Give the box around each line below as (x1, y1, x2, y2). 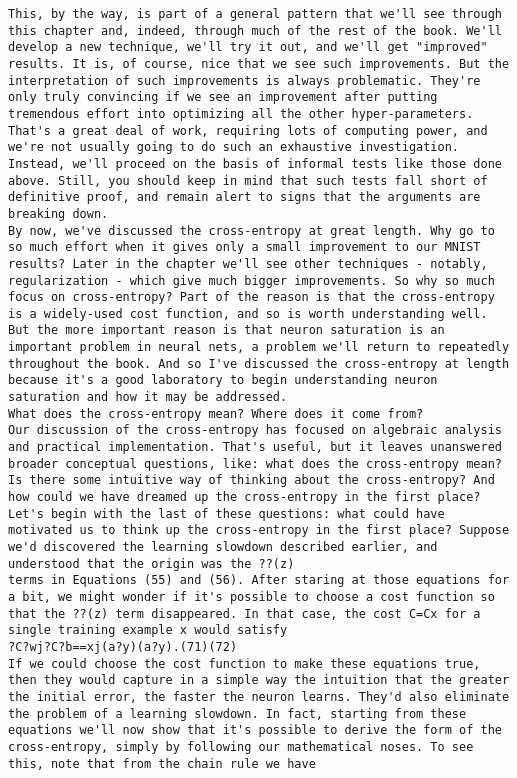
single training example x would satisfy (8, 623, 288, 638)
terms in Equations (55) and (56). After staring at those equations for (8, 573, 510, 588)
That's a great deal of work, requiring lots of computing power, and (8, 123, 488, 138)
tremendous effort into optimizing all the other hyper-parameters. (8, 106, 474, 121)
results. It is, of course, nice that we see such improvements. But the (8, 56, 510, 71)
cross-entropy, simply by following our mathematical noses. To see (8, 739, 474, 754)
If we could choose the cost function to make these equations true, (8, 656, 481, 671)
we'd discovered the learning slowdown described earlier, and (8, 540, 438, 554)
